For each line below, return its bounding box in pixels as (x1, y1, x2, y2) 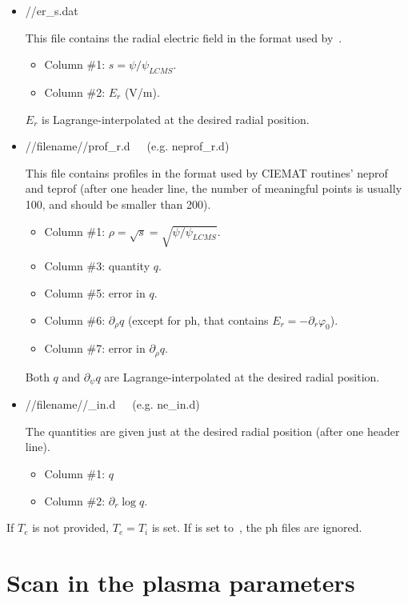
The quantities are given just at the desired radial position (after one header (25, 422, 400, 439)
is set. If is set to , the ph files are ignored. (151, 519, 362, 536)
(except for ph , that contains (127, 311, 269, 328)
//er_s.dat (25, 2, 78, 18)
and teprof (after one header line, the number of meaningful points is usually (25, 180, 402, 197)
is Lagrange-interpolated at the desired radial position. (42, 110, 310, 127)
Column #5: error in (44, 284, 146, 301)
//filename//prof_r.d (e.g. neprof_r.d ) (25, 138, 230, 154)
